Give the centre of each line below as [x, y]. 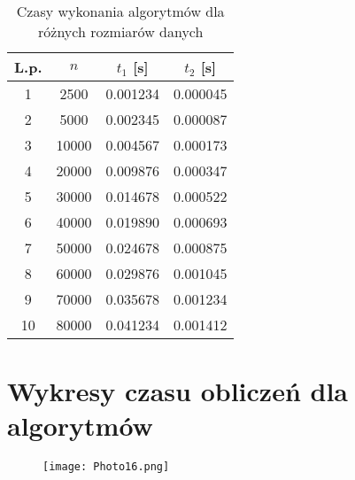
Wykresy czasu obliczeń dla [177, 391]
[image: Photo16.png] [106, 467]
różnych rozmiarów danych [121, 31]
